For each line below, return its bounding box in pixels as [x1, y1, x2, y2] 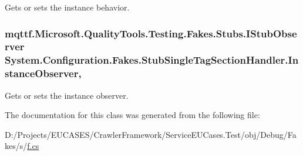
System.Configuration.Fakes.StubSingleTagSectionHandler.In [5, 53, 299, 67]
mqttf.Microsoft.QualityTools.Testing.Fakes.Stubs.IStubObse [5, 26, 297, 40]
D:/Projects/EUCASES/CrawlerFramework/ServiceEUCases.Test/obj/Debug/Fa [5, 128, 297, 140]
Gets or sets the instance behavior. [5, 1, 130, 13]
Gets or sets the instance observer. [5, 89, 129, 101]
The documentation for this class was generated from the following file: [5, 109, 260, 121]
